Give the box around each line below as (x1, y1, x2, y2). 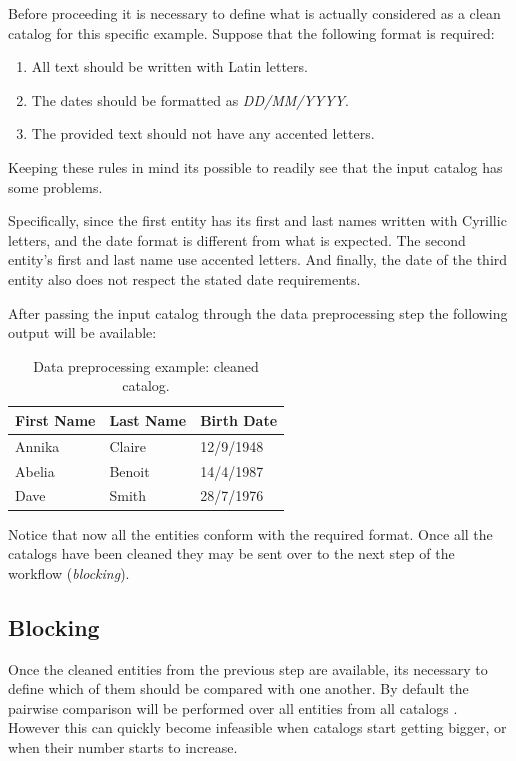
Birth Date (200, 409, 278, 430)
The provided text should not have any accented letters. (31, 123, 375, 144)
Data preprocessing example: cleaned (33, 355, 259, 376)
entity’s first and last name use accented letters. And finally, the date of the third (8, 249, 508, 270)
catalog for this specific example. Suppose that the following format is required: (8, 22, 495, 43)
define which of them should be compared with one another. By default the (8, 678, 469, 699)
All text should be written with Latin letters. (31, 56, 308, 77)
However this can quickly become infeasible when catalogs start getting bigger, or (8, 717, 507, 738)
